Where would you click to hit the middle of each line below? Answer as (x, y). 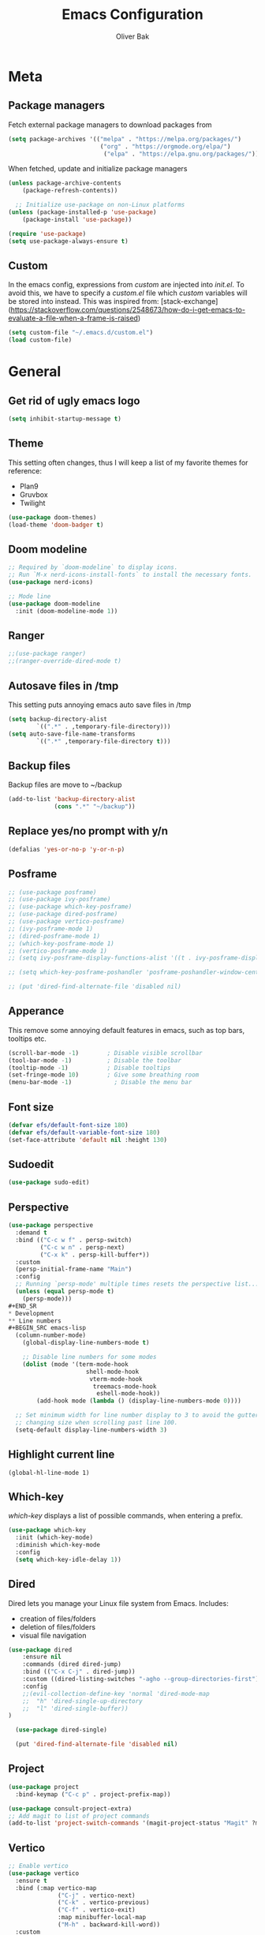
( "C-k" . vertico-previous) (104, 1903)
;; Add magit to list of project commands (79, 1816)
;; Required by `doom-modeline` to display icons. (93, 567)
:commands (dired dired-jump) (72, 1664)
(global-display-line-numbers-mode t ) (86, 1343)
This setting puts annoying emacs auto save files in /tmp (100, 705)
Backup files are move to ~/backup (65, 785)
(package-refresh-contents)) (70, 191)
